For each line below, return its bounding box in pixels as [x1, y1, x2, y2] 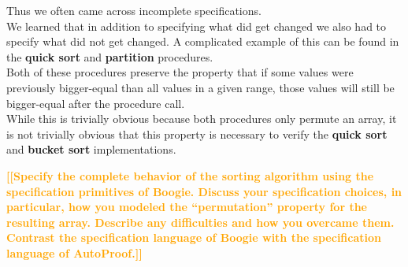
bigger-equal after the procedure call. [6, 95, 185, 111]
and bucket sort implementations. [6, 141, 176, 158]
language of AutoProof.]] [6, 244, 143, 261]
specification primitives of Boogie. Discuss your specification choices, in [6, 183, 402, 199]
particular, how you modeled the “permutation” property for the [6, 198, 367, 215]
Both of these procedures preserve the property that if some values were [6, 64, 354, 80]
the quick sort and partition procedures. [6, 48, 213, 65]
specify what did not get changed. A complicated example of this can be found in [6, 33, 399, 50]
